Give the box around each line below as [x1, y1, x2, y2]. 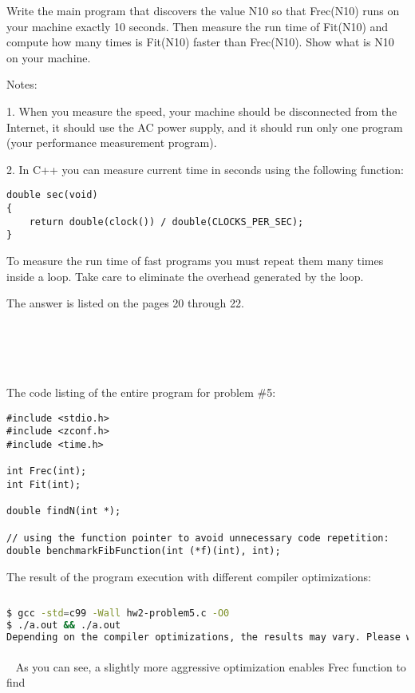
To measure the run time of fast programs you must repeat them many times [6, 251, 384, 268]
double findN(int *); [6, 505, 121, 517]
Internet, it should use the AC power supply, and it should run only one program [6, 118, 403, 135]
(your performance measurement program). [6, 134, 217, 151]
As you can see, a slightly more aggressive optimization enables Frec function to [15, 658, 406, 675]
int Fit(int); [6, 479, 81, 490]
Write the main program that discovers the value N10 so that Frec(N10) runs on [6, 2, 400, 18]
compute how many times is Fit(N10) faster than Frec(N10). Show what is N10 [6, 34, 394, 50]
